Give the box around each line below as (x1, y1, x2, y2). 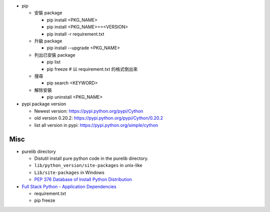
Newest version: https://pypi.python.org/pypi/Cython (34, 108, 143, 114)
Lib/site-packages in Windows (34, 169, 104, 175)
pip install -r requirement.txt (46, 31, 104, 37)
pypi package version (21, 101, 66, 107)
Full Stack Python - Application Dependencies (21, 183, 117, 189)
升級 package (34, 38, 62, 44)
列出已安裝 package (34, 52, 75, 58)
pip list (46, 59, 61, 65)
